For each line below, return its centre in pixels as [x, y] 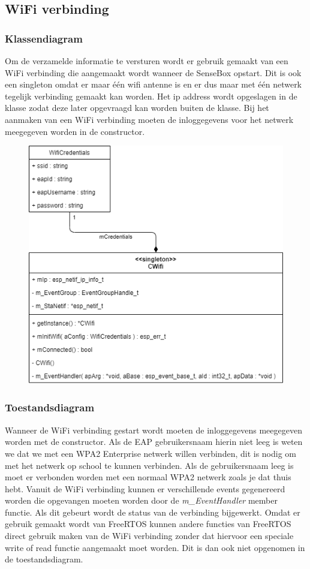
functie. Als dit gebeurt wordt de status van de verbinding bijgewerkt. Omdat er [153, 512]
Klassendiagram [44, 38]
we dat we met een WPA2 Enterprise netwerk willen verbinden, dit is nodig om [151, 453]
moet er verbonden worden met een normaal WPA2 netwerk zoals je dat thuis [148, 477]
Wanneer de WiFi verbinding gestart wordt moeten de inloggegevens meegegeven [154, 430]
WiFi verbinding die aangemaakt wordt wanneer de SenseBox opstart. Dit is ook [153, 72]
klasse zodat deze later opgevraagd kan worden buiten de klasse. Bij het [137, 108]
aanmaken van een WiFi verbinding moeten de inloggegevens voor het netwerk [149, 119]
